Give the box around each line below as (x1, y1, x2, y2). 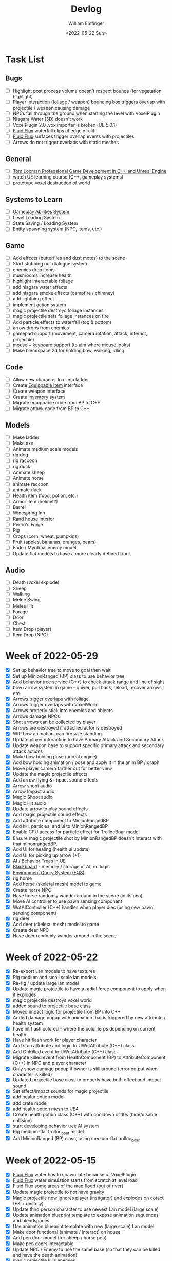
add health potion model (12, 1094, 65, 1100)
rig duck (12, 464, 31, 470)
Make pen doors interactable (12, 1240, 74, 1247)
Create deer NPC (12, 927, 49, 933)
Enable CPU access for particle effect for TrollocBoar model (12, 829, 140, 835)
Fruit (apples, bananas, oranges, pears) (12, 539, 97, 545)
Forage (12, 608, 28, 615)
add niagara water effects (12, 284, 68, 290)
